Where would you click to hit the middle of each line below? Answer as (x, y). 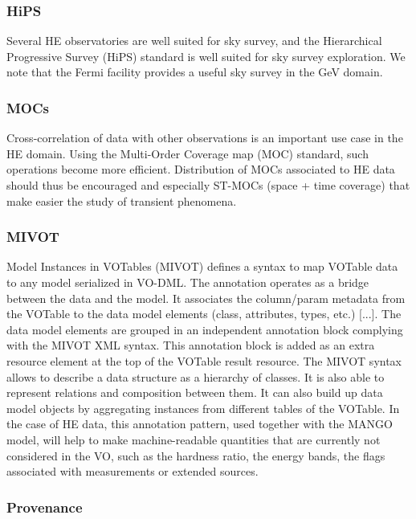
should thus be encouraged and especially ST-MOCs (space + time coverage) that (208, 185)
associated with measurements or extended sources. (133, 471)
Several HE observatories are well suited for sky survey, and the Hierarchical (194, 41)
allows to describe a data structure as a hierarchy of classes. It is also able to (196, 376)
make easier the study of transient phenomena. (122, 200)
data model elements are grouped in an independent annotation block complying (205, 329)
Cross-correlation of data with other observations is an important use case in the (205, 138)
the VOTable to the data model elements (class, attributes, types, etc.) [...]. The (204, 314)
